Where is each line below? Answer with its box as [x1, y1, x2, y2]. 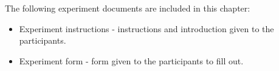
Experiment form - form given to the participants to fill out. [19, 54, 244, 67]
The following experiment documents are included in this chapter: [5, 2, 250, 14]
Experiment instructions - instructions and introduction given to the [19, 22, 274, 35]
